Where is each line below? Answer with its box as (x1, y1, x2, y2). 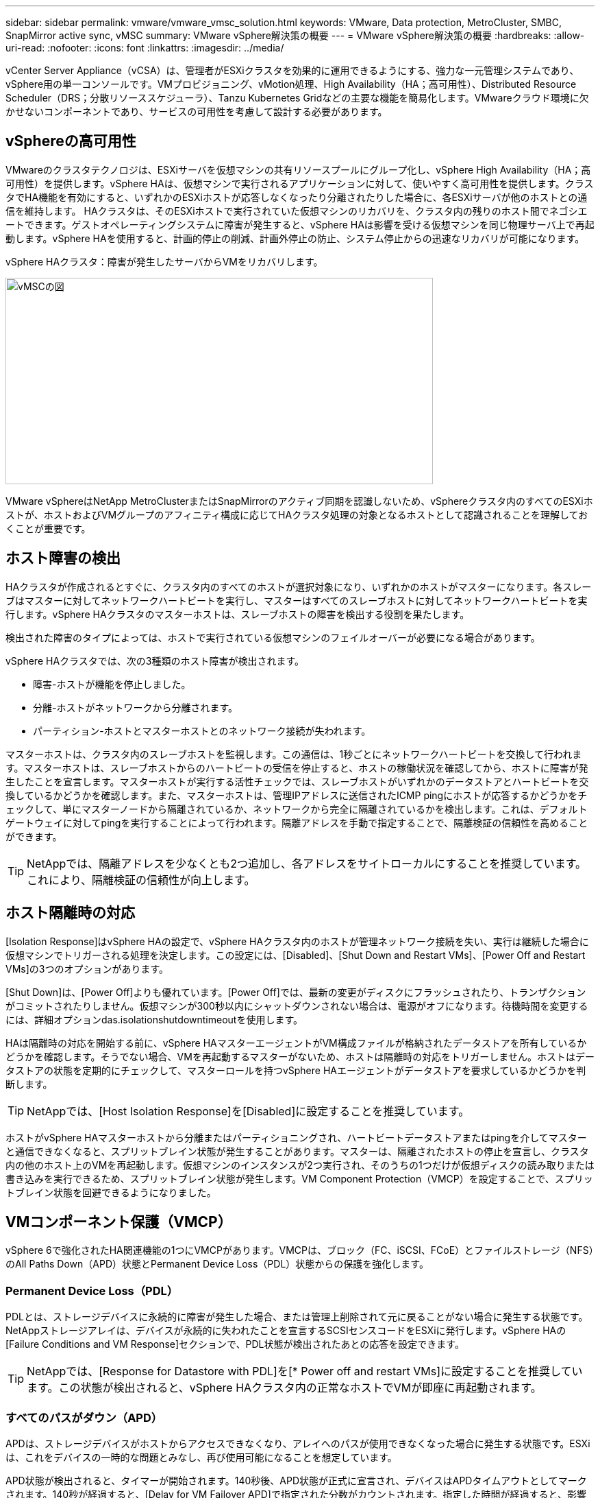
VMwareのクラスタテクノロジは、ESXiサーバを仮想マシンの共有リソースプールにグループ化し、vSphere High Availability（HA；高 (5, 163, 591, 176)
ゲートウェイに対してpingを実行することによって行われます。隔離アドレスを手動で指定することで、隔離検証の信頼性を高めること (5, 816, 588, 829)
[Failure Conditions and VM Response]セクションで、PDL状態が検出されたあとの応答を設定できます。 (5, 1338, 464, 1351)
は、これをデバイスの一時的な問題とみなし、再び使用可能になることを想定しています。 (5, 1451, 397, 1463)
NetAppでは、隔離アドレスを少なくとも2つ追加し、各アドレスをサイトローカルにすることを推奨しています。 (27, 856, 587, 870)
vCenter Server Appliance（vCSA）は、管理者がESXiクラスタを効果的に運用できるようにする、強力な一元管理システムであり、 (5, 64, 579, 76)
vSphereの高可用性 (5, 132, 136, 150)
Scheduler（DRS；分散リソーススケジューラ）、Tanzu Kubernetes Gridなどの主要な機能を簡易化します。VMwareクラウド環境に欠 (5, 92, 589, 104)
